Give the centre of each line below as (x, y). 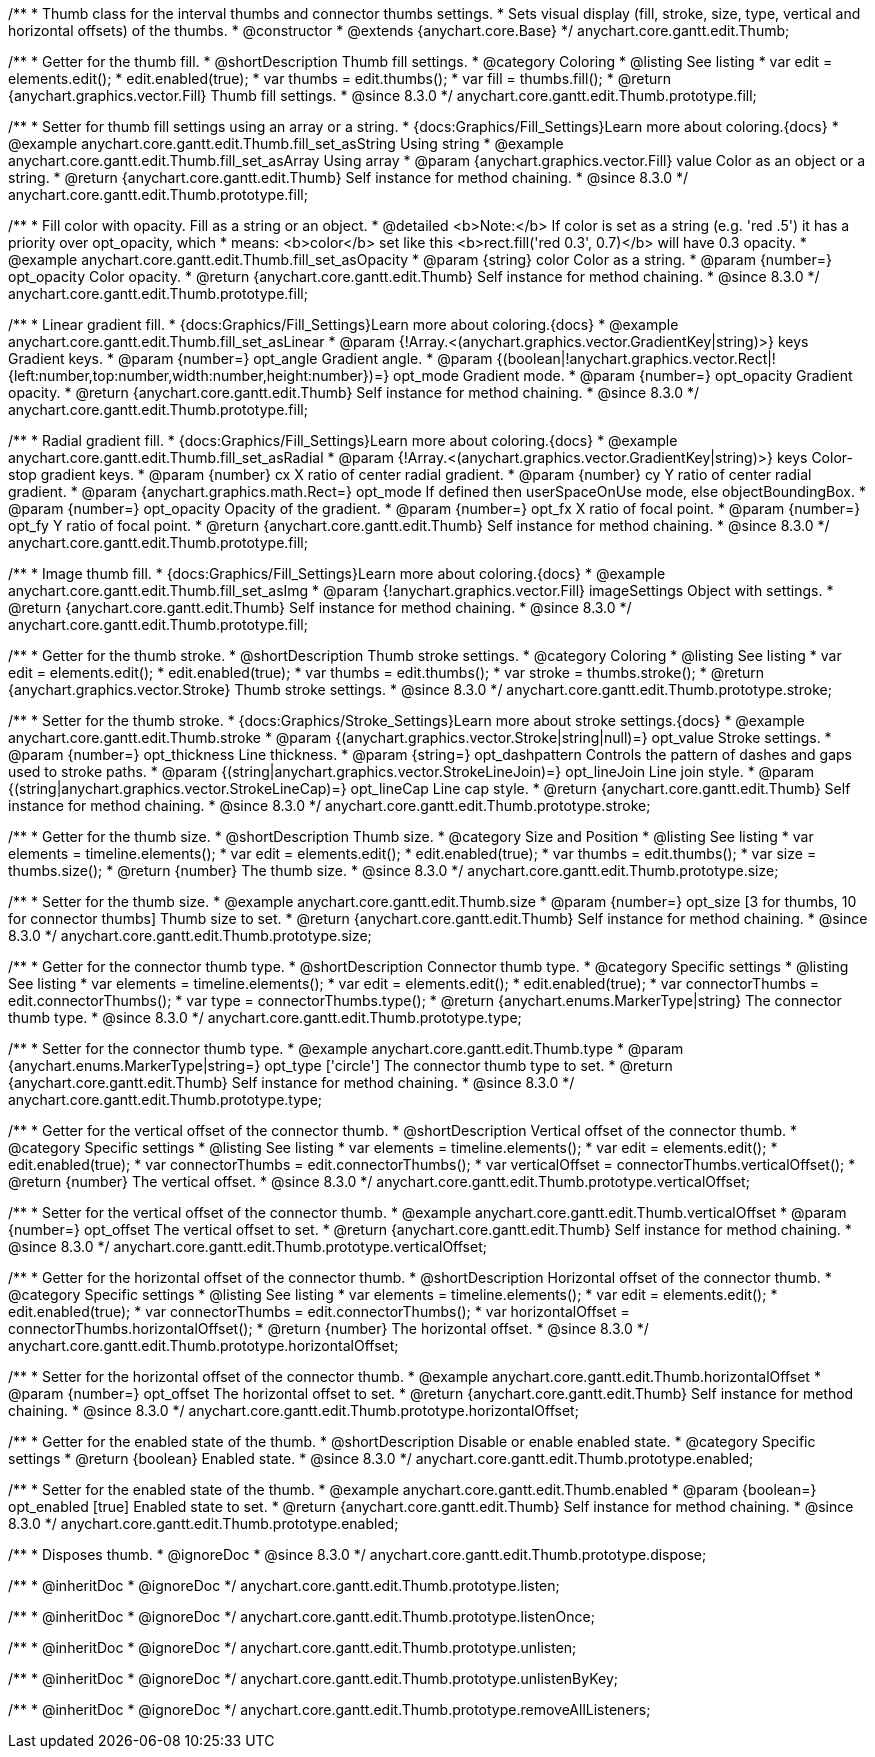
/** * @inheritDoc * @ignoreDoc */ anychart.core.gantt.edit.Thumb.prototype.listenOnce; (301, 1616)
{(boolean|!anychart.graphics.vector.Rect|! (636, 358)
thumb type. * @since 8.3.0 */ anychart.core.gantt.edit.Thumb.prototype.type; (265, 1017)
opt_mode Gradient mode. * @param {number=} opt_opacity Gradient (623, 375)
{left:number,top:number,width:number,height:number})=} (199, 375)
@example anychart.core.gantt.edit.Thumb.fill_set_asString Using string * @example (286, 143)
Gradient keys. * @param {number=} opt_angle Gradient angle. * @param (250, 358)
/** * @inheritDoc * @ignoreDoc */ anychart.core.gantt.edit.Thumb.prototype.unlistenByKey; (313, 1678)
